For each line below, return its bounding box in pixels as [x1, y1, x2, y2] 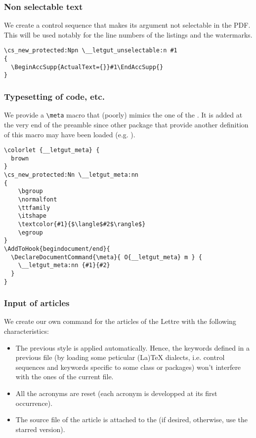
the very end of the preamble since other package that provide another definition [4, 119, 249, 129]
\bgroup [18, 188, 43, 195]
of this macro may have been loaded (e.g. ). [4, 129, 135, 139]
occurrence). [15, 398, 53, 408]
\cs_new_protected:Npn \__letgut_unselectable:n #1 [4, 47, 177, 54]
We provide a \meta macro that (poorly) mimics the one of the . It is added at [4, 110, 243, 120]
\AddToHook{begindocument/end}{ [4, 245, 110, 252]
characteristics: [4, 326, 49, 336]
